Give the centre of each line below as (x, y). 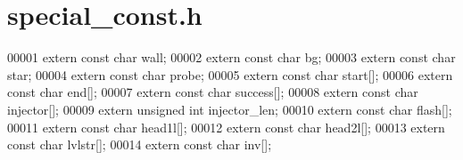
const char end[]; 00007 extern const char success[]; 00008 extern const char (213, 92)
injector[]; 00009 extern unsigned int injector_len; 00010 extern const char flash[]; (230, 109)
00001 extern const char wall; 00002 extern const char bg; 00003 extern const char (231, 57)
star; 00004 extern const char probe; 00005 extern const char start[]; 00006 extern (230, 74)
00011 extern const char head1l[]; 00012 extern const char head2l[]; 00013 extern (226, 127)
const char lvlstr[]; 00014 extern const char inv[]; (140, 144)
